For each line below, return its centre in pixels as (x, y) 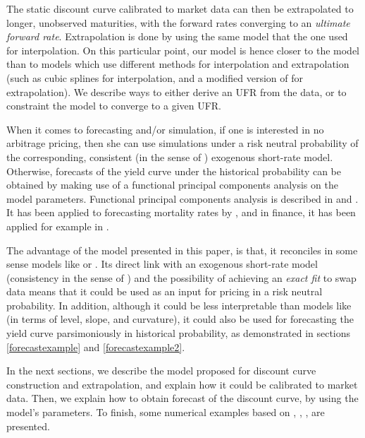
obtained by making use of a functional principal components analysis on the (172, 185)
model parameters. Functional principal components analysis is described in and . (182, 198)
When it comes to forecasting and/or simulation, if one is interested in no (165, 129)
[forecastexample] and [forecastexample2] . (96, 347)
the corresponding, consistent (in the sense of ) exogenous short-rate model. (170, 156)
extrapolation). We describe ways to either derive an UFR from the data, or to (177, 91)
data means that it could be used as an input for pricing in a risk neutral (165, 291)
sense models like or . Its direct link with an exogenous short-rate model (162, 264)
